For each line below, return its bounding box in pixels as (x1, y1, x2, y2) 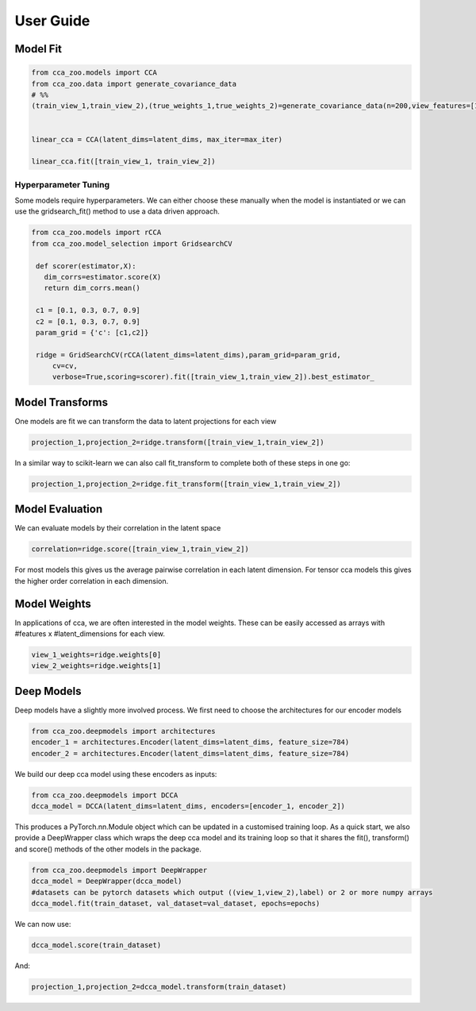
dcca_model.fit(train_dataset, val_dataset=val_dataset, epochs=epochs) (31, 899, 321, 908)
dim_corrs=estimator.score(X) (44, 272, 162, 281)
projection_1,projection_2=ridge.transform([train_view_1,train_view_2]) (31, 438, 324, 446)
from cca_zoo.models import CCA (31, 68, 158, 77)
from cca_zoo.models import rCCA (31, 228, 162, 237)
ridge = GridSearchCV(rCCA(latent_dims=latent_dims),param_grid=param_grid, (36, 350, 341, 359)
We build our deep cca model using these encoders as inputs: (14, 769, 217, 778)
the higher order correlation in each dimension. (14, 576, 169, 585)
